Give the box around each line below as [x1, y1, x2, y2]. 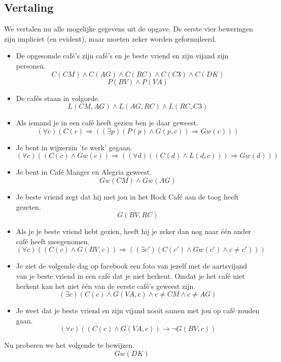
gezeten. [16, 201, 41, 212]
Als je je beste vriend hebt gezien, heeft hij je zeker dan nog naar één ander [16, 226, 251, 237]
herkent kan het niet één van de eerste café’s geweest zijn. [16, 280, 196, 291]
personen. [16, 60, 46, 71]
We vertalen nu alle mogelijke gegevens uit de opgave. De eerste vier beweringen [4, 23, 253, 34]
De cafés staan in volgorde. [16, 92, 100, 103]
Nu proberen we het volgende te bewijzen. [4, 340, 135, 350]
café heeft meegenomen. [16, 236, 90, 246]
